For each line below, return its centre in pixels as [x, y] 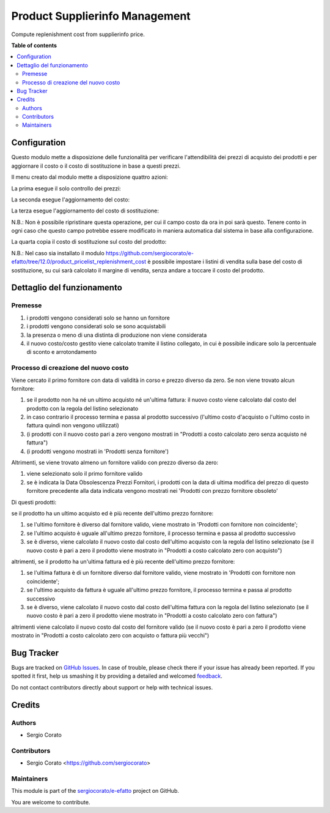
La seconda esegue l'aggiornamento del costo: [71, 200]
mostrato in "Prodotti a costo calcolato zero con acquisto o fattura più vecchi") [110, 635]
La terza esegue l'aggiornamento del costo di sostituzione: [85, 211]
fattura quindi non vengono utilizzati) [73, 425]
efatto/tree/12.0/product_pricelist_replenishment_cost [79, 262]
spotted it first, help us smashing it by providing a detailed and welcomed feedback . [117, 676]
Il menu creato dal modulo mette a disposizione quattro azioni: [90, 177]
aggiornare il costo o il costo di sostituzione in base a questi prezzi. [96, 166]
